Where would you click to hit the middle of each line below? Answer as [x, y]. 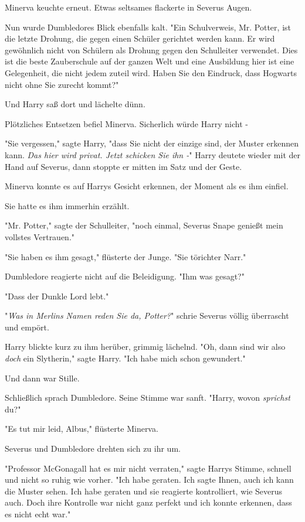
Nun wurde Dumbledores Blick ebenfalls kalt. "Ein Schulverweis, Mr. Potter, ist [148, 27]
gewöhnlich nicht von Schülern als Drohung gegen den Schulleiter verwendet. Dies [151, 50]
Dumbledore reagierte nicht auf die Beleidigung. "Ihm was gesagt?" [125, 276]
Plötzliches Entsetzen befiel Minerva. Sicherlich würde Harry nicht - [126, 123]
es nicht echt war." [38, 514]
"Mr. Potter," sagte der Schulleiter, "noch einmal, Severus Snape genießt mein [144, 225]
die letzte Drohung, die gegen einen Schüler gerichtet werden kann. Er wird [140, 38]
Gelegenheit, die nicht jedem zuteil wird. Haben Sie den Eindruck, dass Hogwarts [151, 72]
